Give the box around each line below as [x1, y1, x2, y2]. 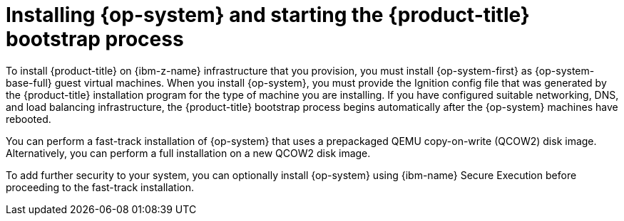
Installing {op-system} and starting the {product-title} [6, 3, 530, 27]
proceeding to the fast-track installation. [6, 180, 194, 193]
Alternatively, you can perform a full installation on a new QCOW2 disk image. [6, 146, 371, 159]
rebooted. [6, 112, 51, 125]
